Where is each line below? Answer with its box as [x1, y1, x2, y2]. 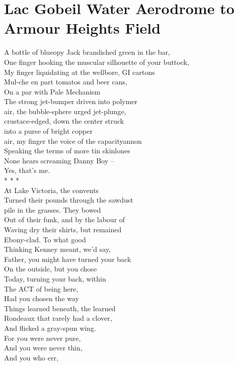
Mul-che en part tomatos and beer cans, [4, 76, 127, 87]
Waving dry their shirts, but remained [4, 224, 122, 234]
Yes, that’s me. [4, 165, 50, 175]
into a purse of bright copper [4, 126, 93, 136]
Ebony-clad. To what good [4, 234, 86, 244]
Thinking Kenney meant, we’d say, [4, 244, 111, 254]
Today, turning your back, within [4, 273, 106, 284]
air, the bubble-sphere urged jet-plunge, [4, 106, 126, 116]
